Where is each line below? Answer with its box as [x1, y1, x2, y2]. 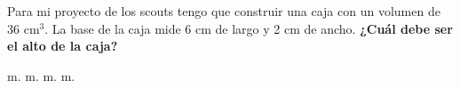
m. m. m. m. [7, 66, 75, 84]
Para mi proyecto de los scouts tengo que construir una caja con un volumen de [7, 2, 440, 20]
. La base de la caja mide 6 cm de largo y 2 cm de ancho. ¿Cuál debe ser [44, 19, 453, 37]
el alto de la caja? [7, 36, 118, 55]
